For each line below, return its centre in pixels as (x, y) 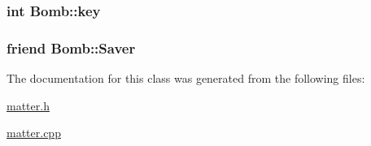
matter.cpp (34, 133)
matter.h (28, 105)
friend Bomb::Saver (71, 47)
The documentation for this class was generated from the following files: (186, 78)
